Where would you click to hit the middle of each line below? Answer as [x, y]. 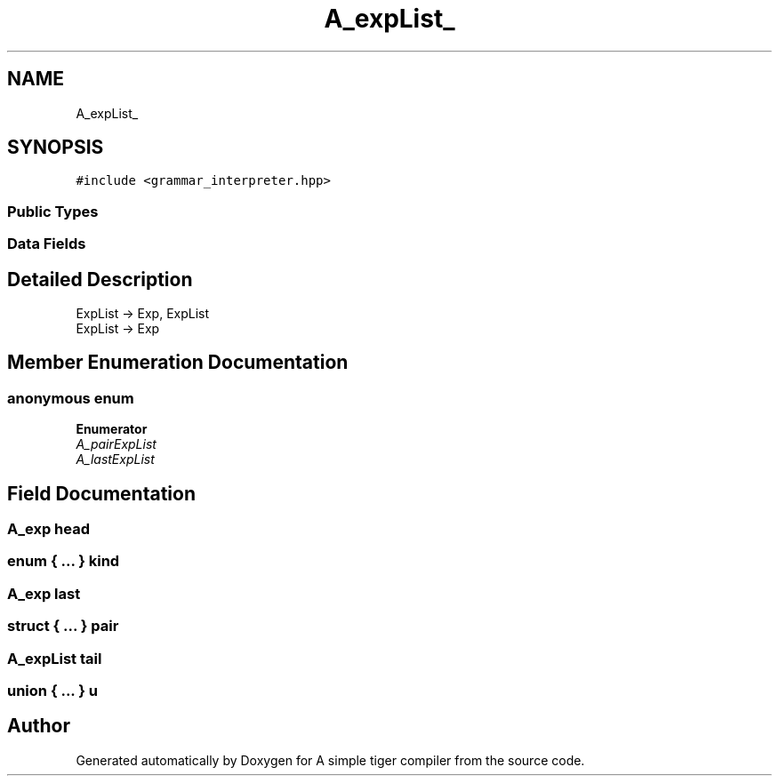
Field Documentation [101, 493]
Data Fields [47, 244]
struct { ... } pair [63, 626]
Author [39, 726]
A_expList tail [55, 658]
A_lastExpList [115, 459]
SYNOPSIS [56, 148]
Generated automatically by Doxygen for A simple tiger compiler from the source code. [330, 760]
